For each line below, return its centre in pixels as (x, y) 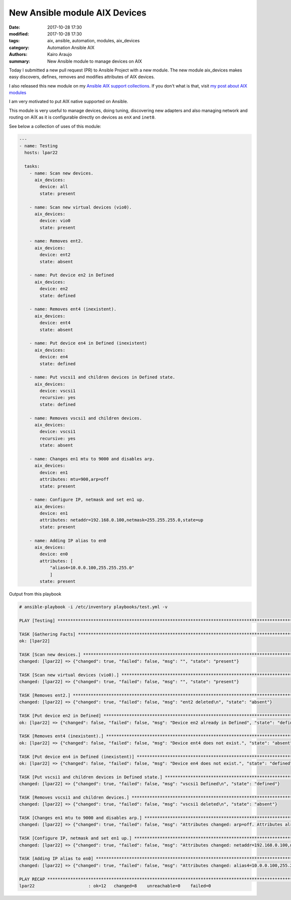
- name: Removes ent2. (56, 241)
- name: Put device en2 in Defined (72, 275)
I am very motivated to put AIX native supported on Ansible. (69, 102)
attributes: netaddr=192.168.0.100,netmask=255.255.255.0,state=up (121, 520)
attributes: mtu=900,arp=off (74, 479)
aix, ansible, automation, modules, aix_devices (94, 41)
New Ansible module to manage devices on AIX (95, 61)
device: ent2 (55, 255)
